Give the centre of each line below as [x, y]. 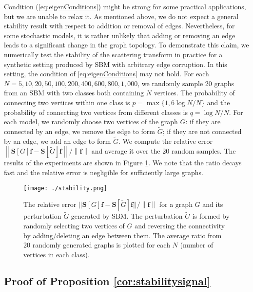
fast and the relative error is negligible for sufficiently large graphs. [104, 172]
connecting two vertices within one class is [67, 102]
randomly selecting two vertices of [74, 225]
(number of [197, 245]
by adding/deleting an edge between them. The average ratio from [123, 235]
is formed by [211, 216]
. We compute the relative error [166, 141]
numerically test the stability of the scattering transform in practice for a [113, 54]
